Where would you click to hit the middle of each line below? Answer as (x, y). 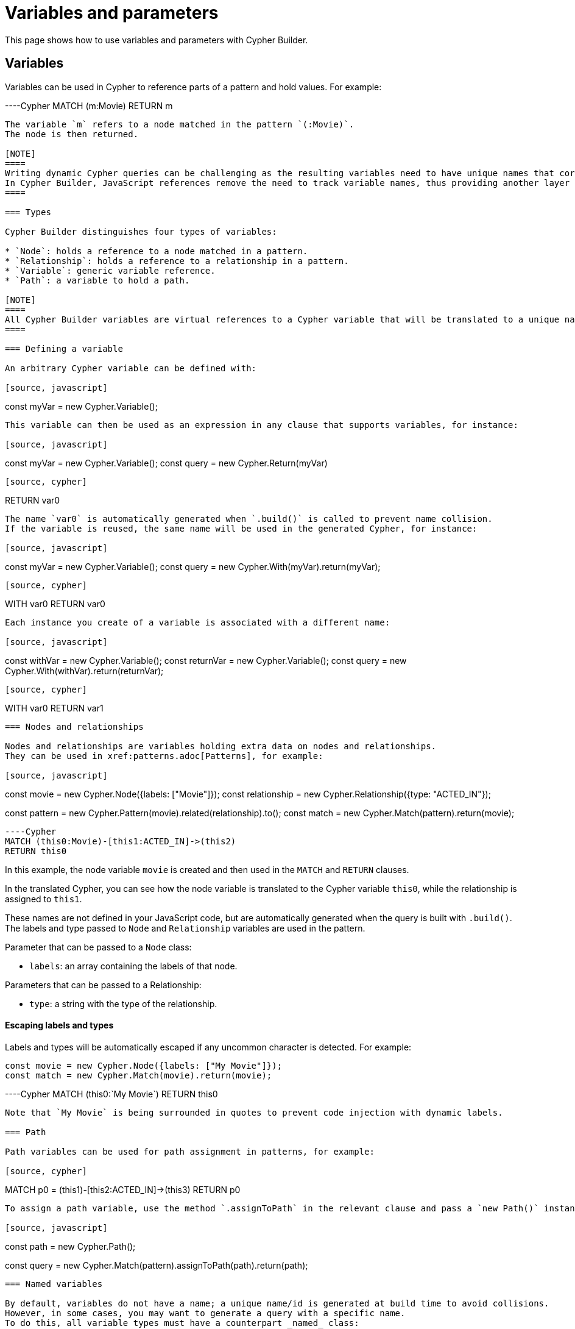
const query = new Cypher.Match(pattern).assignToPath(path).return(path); (157, 1265)
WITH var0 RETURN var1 (54, 708)
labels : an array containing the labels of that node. (133, 966)
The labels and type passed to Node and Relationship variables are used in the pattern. (185, 928)
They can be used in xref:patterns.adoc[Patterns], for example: (164, 756)
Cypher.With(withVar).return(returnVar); (84, 671)
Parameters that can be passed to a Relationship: (103, 985)
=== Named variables (54, 1284)
